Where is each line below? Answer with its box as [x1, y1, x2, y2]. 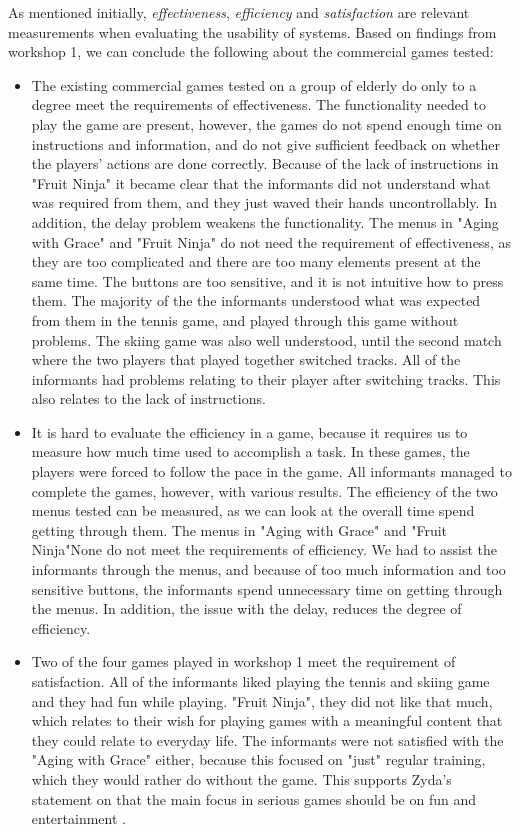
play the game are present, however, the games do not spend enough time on [31, 113, 502, 134]
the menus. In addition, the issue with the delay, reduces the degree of [31, 598, 462, 619]
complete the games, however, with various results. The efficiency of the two [31, 480, 498, 501]
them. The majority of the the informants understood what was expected [31, 290, 481, 311]
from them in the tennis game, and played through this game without [31, 309, 459, 330]
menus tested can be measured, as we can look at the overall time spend [31, 500, 475, 521]
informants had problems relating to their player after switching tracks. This [31, 368, 501, 389]
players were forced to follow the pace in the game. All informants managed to [31, 461, 512, 482]
